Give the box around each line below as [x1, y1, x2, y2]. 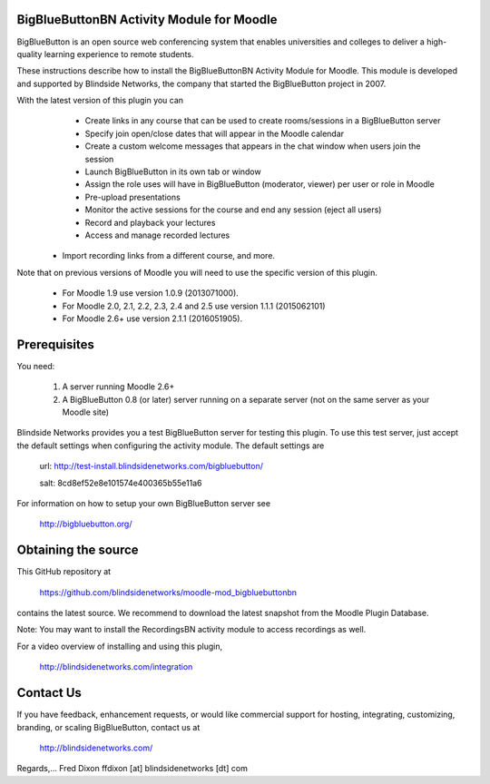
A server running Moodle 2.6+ [62, 381, 175, 392]
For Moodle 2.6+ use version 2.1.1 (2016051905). [62, 313, 243, 324]
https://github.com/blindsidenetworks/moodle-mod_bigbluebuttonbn [39, 586, 298, 598]
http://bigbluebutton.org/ [39, 518, 132, 530]
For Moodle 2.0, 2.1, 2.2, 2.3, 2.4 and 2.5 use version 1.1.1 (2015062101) [62, 300, 326, 311]
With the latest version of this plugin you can [16, 95, 184, 106]
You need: [16, 360, 55, 371]
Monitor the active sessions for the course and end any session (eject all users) [84, 204, 382, 215]
